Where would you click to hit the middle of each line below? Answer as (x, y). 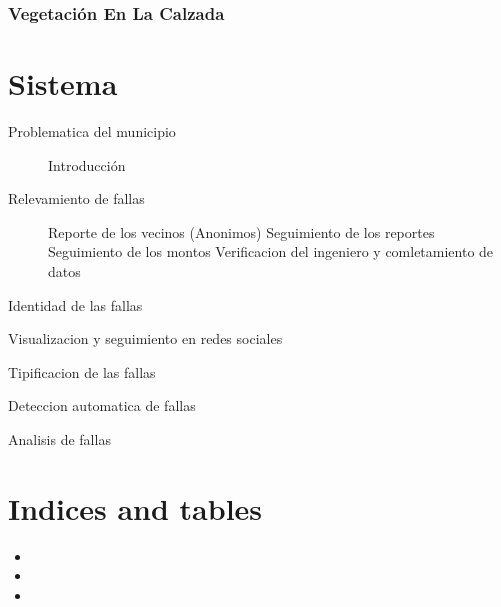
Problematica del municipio (92, 130)
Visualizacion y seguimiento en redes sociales (145, 338)
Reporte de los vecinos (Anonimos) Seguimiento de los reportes (241, 231)
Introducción (87, 164)
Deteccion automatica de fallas (102, 405)
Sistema (63, 83)
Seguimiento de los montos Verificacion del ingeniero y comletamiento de (271, 251)
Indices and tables (135, 507)
